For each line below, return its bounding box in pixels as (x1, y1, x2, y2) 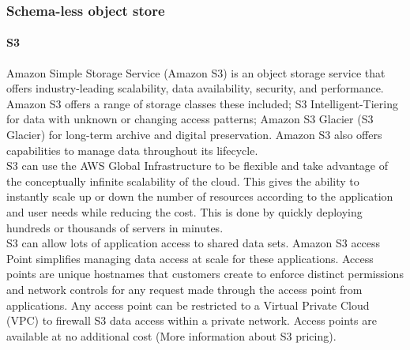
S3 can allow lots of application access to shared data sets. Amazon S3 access (6, 235, 381, 251)
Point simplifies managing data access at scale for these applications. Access (6, 250, 374, 266)
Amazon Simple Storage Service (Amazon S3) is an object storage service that (6, 64, 386, 81)
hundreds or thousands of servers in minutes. (6, 219, 224, 235)
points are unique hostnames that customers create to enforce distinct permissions (6, 265, 404, 282)
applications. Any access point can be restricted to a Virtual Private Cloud (6, 296, 370, 313)
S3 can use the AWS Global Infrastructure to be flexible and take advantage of (6, 157, 388, 174)
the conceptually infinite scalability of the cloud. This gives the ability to (6, 172, 359, 189)
